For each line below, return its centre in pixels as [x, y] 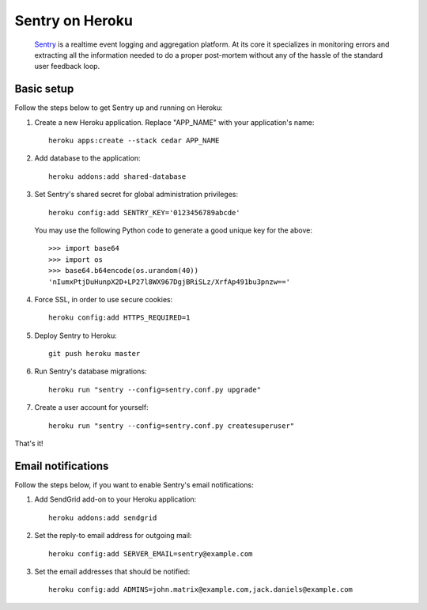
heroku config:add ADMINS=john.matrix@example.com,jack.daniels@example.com [201, 590]
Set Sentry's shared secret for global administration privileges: [136, 195]
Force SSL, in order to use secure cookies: [104, 299]
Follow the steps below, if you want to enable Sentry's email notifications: [134, 485]
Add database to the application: [87, 158]
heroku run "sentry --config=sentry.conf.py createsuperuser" [172, 426]
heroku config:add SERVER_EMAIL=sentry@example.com [151, 553]
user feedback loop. [67, 66]
